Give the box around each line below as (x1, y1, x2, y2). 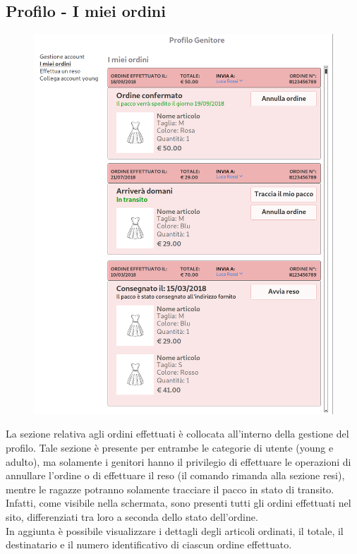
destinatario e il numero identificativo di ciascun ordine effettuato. (6, 537, 292, 552)
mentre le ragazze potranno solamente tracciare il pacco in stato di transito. (6, 481, 334, 496)
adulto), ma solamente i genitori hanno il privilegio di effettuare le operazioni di (6, 454, 351, 469)
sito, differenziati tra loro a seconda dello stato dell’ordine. (6, 510, 258, 524)
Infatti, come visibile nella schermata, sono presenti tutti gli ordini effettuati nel (6, 495, 351, 510)
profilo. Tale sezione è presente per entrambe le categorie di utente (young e (6, 440, 334, 455)
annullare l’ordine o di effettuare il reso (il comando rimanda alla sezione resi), (6, 468, 345, 483)
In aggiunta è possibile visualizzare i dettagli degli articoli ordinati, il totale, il (6, 523, 344, 538)
